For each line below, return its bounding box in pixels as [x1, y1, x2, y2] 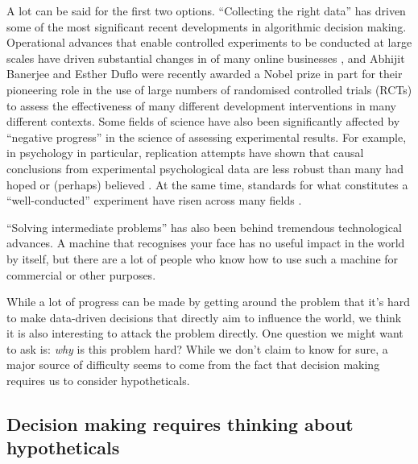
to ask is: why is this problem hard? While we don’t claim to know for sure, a [6, 340, 388, 357]
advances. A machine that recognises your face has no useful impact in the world [6, 234, 405, 251]
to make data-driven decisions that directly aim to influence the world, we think [6, 309, 402, 325]
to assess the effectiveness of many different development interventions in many [6, 97, 396, 114]
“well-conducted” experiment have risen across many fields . [6, 192, 302, 209]
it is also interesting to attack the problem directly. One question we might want [6, 325, 404, 342]
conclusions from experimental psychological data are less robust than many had [6, 159, 404, 176]
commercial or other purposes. [6, 266, 156, 283]
